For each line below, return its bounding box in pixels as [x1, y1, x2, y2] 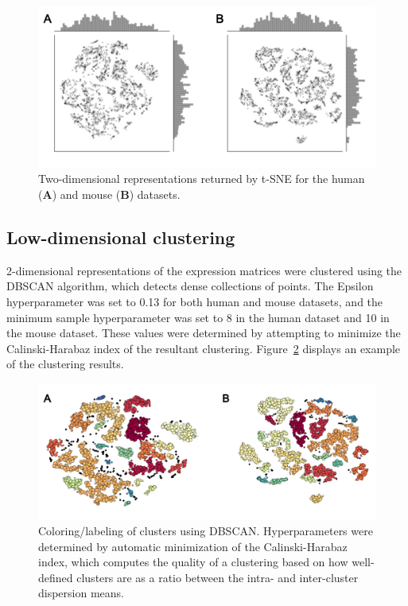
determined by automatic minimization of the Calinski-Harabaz [38, 538, 348, 554]
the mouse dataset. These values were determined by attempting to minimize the [6, 324, 401, 341]
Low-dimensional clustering [6, 225, 235, 250]
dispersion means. [38, 585, 124, 601]
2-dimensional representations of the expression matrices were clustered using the [6, 262, 402, 278]
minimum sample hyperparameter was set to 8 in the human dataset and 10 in [6, 309, 390, 325]
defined [38, 569, 73, 585]
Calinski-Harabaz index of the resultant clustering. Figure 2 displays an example [6, 340, 401, 356]
